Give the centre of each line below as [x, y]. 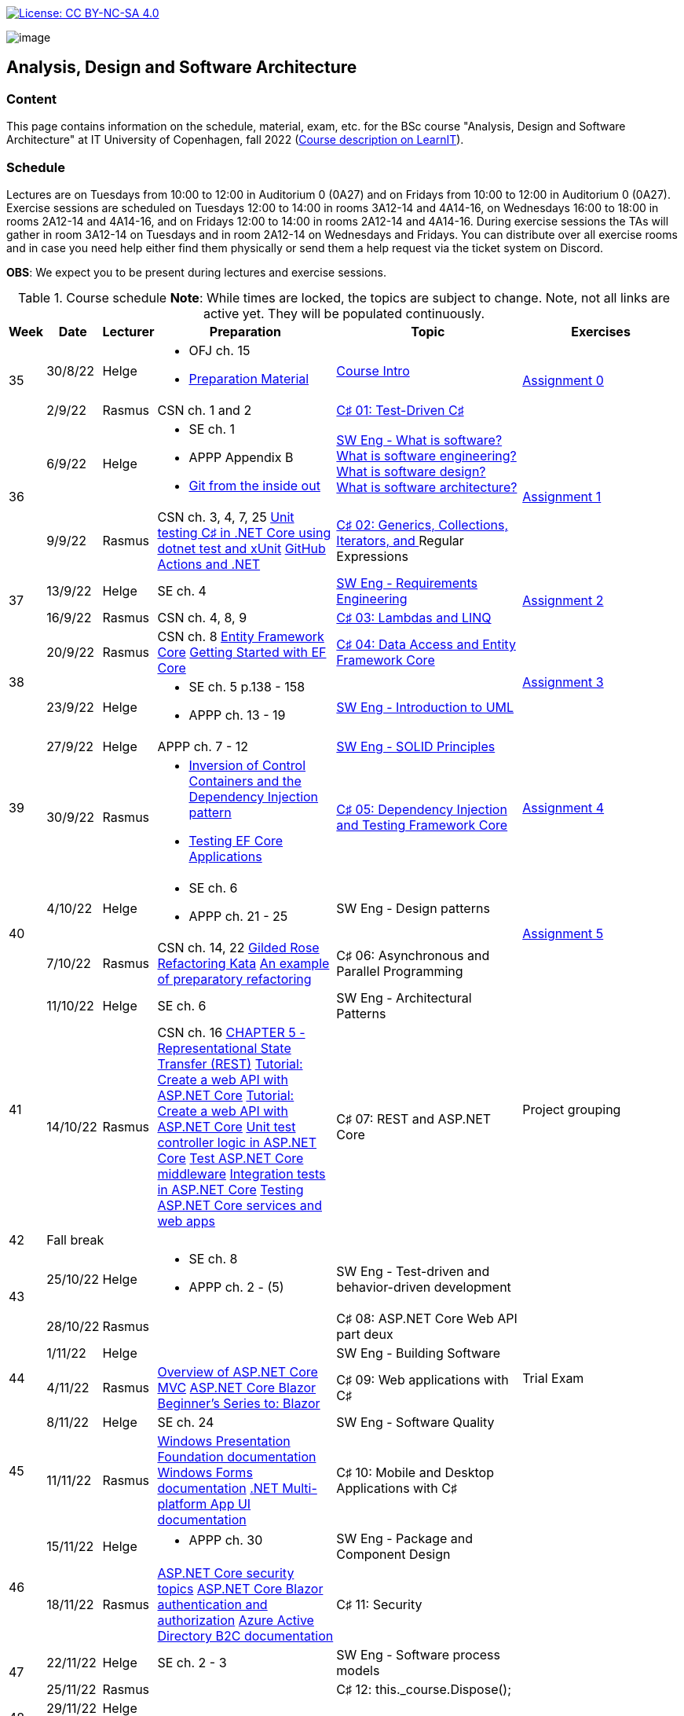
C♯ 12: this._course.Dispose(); [424, 1689]
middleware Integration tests [241, 1173]
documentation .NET [218, 1488]
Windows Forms [205, 1472]
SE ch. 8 [213, 1258]
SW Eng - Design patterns [413, 908]
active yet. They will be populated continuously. [344, 313]
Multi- [300, 1488]
